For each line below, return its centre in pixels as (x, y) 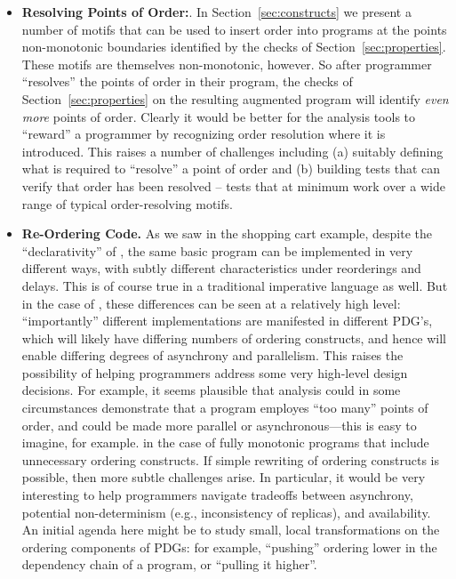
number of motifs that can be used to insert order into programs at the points (234, 29)
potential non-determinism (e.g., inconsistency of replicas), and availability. (226, 512)
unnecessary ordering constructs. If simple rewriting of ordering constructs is (230, 459)
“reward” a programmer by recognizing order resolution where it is (204, 134)
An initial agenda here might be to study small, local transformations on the (231, 530)
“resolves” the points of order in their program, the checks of (187, 81)
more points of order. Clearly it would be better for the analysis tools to (219, 116)
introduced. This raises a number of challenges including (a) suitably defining (232, 151)
